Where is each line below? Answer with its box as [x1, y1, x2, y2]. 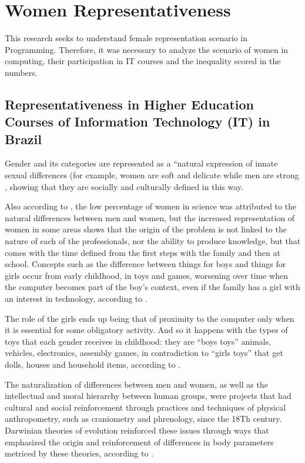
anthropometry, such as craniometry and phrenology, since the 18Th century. [5, 412, 282, 425]
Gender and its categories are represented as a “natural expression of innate [5, 157, 278, 169]
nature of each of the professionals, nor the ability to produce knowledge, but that [5, 235, 301, 247]
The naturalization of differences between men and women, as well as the [5, 378, 268, 390]
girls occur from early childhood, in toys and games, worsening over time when [5, 269, 288, 281]
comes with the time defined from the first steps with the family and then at [5, 246, 280, 258]
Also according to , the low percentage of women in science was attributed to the [5, 200, 297, 212]
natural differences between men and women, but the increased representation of [5, 211, 295, 224]
